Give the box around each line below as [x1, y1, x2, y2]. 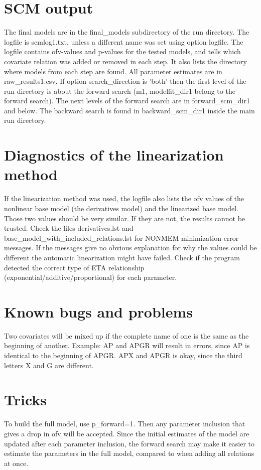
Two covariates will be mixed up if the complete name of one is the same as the [4, 330, 249, 341]
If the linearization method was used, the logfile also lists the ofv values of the [4, 193, 244, 204]
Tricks [4, 389, 47, 410]
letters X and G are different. [4, 360, 94, 370]
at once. [4, 457, 29, 468]
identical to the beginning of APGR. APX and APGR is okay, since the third [4, 350, 242, 361]
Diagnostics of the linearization [4, 144, 224, 165]
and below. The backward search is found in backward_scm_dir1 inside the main [4, 105, 255, 115]
